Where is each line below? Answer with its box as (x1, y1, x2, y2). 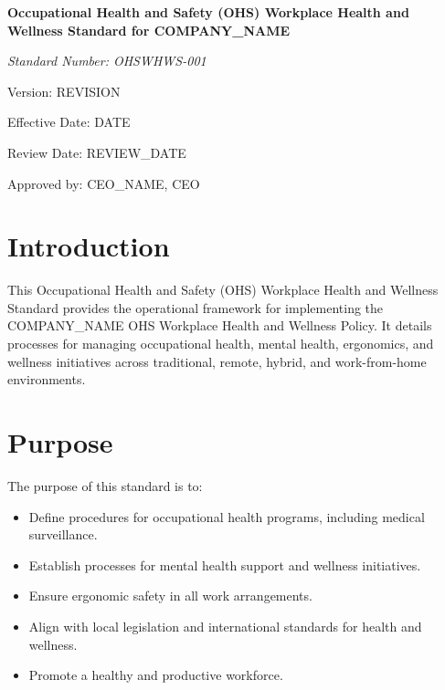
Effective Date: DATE (7, 112, 131, 131)
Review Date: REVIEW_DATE (7, 142, 186, 162)
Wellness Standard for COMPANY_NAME (7, 20, 291, 39)
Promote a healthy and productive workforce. (28, 665, 283, 685)
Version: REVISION (7, 81, 121, 100)
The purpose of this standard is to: (7, 476, 203, 495)
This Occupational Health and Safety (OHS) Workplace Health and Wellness (7, 280, 439, 299)
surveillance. (28, 525, 98, 544)
